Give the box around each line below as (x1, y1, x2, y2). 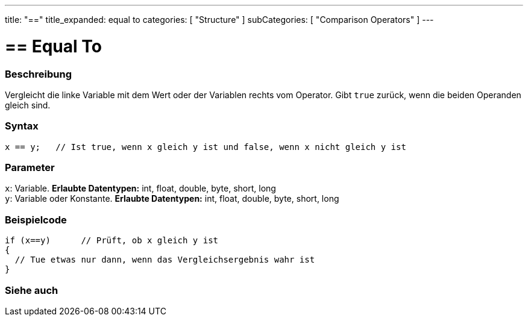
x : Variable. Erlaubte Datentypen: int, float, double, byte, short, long (5, 183, 276, 194)
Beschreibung (5, 67, 72, 80)
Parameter (5, 161, 55, 173)
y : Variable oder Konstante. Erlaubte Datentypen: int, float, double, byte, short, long (5, 193, 339, 204)
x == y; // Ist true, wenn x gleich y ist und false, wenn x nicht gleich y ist (5, 142, 406, 152)
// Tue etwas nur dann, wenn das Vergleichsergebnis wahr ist (14, 255, 315, 265)
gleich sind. (5, 99, 51, 110)
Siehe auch (5, 284, 58, 296)
